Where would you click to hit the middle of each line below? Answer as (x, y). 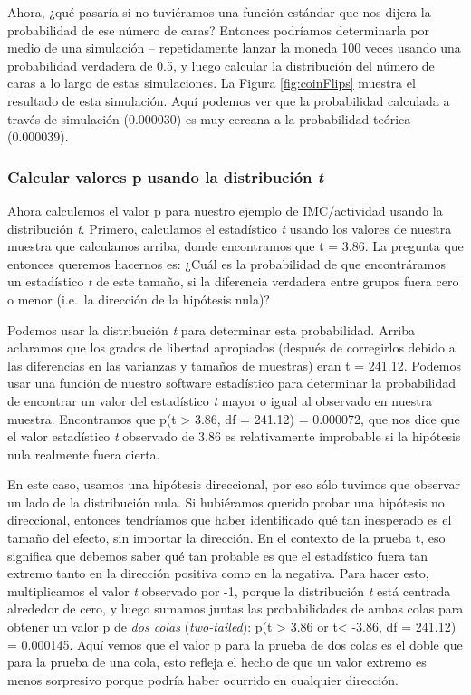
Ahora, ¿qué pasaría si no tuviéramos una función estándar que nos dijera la (219, 12)
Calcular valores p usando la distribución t (166, 176)
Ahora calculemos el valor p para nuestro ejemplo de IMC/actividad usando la (225, 210)
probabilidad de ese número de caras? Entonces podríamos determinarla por (218, 29)
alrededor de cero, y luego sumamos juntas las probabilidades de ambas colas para (235, 608)
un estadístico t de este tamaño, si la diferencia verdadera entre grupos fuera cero (233, 281)
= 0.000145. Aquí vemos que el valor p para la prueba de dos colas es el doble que (235, 644)
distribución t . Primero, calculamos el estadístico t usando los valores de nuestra (230, 228)
